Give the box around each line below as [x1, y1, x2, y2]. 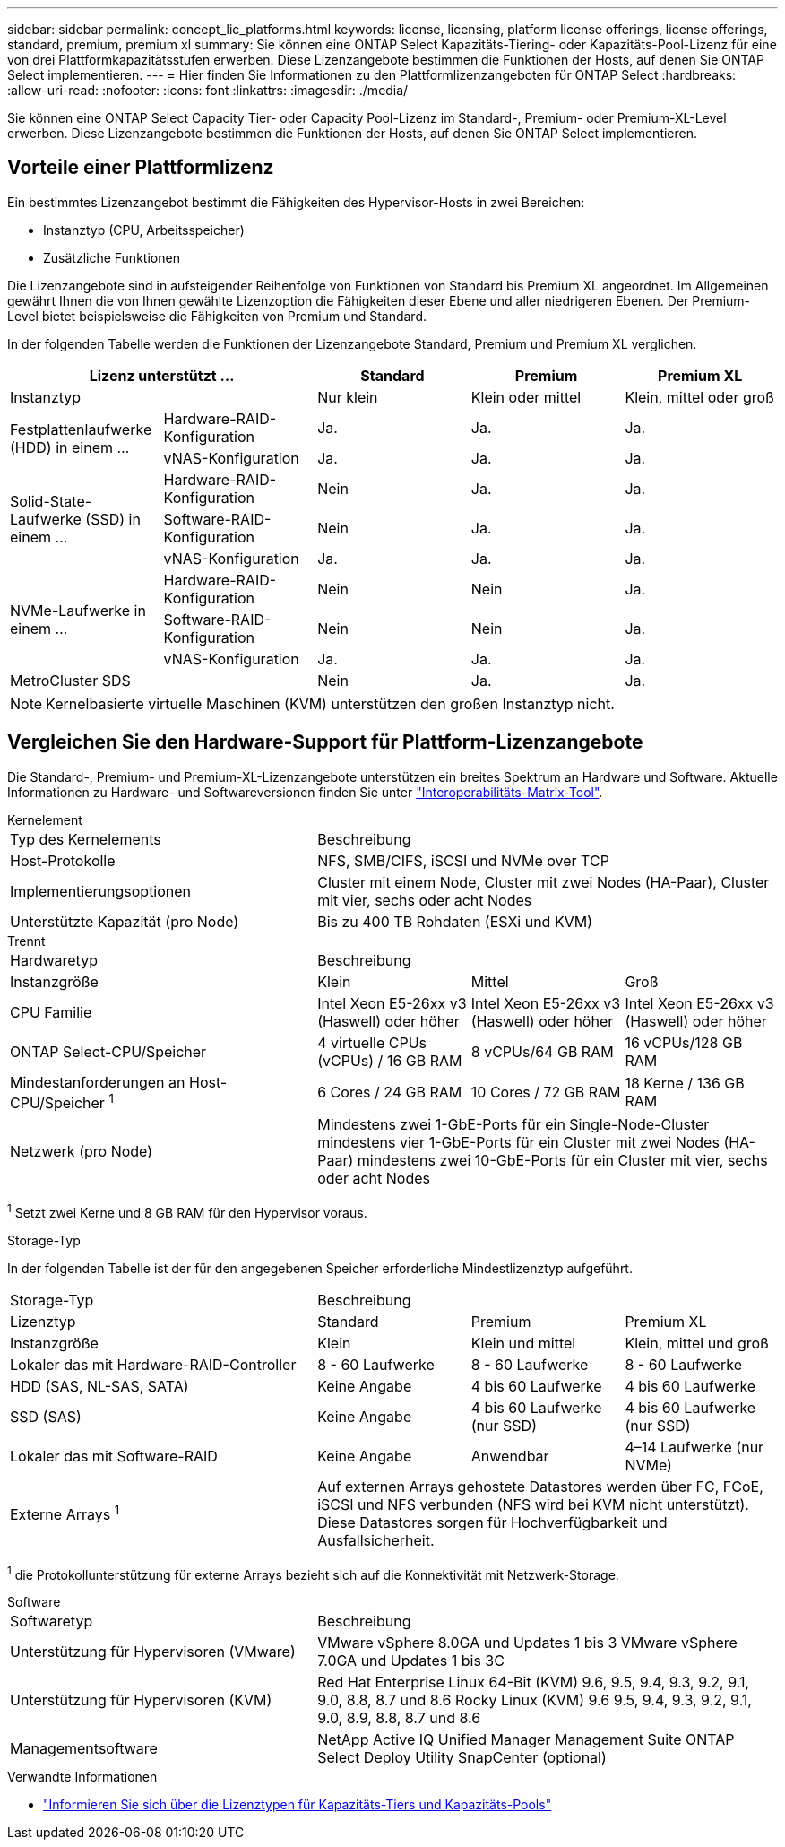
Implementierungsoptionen [10, 881, 192, 900]
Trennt [7, 932, 46, 949]
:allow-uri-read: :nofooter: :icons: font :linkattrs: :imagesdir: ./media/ [7, 82, 409, 98]
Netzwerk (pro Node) [10, 1142, 153, 1161]
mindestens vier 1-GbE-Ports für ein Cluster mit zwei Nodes [317, 1133, 720, 1152]
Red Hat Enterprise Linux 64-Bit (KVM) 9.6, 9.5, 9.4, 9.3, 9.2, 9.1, [317, 1673, 750, 1692]
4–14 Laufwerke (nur [625, 1437, 764, 1456]
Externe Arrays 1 [10, 1503, 120, 1524]
